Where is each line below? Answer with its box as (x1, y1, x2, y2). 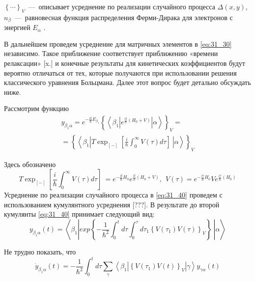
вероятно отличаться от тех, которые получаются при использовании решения (4, 67, 237, 78)
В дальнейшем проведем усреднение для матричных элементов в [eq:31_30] (4, 38, 232, 49)
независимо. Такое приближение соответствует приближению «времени (4, 48, 218, 58)
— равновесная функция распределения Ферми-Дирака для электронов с (14, 12, 233, 22)
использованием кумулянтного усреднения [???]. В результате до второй (4, 199, 220, 209)
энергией (4, 22, 30, 32)
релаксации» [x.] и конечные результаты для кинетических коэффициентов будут (4, 58, 245, 68)
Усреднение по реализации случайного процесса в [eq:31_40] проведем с (4, 190, 223, 200)
